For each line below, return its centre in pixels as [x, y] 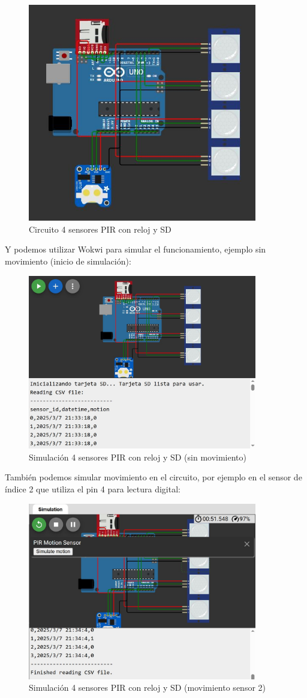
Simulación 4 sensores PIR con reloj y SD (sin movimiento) [138, 457]
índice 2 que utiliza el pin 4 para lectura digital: [93, 488]
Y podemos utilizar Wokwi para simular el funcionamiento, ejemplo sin [136, 249]
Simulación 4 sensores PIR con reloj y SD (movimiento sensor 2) [147, 687]
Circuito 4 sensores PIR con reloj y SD [100, 229]
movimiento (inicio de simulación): [68, 261]
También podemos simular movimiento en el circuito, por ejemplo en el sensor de [153, 477]
